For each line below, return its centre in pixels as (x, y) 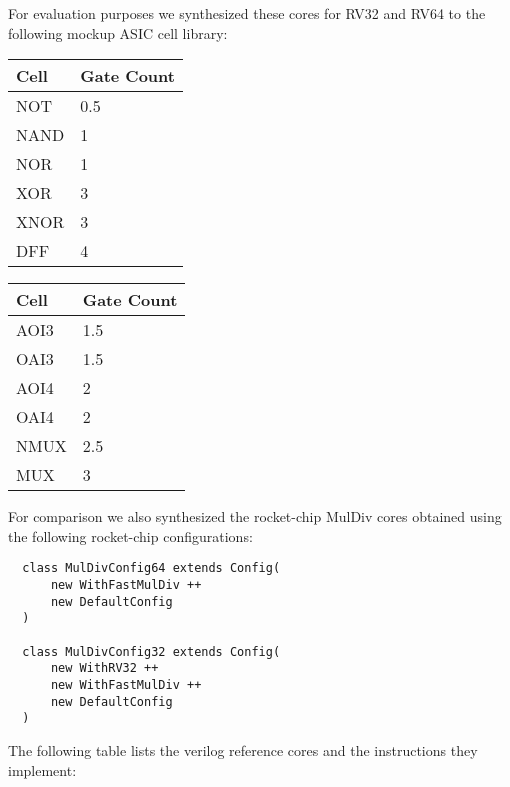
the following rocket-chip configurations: (130, 535)
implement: (42, 769)
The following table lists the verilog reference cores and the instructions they (243, 749)
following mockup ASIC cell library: (118, 32)
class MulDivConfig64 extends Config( (151, 568)
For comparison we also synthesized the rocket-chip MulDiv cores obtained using (255, 516)
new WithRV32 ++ (104, 668)
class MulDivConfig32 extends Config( (151, 651)
